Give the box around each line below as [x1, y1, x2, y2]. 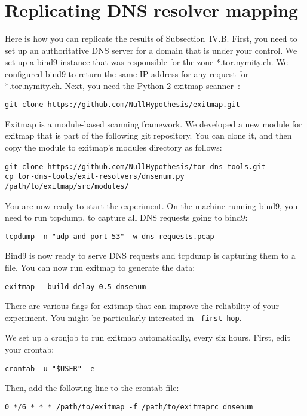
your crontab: [5, 343, 54, 356]
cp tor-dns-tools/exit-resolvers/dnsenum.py [5, 172, 185, 181]
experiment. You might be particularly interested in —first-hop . [5, 311, 242, 323]
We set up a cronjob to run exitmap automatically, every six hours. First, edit [5, 331, 290, 344]
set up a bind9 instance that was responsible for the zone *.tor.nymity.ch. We [5, 56, 288, 68]
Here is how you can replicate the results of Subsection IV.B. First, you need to [5, 32, 297, 45]
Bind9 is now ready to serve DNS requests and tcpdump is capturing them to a [5, 249, 296, 262]
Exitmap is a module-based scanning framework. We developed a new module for [5, 117, 302, 130]
